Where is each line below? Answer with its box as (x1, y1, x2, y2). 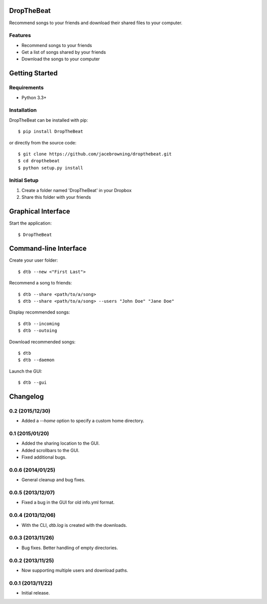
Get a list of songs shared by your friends (21, 49, 106, 55)
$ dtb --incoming (18, 321, 60, 326)
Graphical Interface (9, 207, 70, 216)
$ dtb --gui (18, 380, 47, 385)
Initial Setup (9, 177, 39, 184)
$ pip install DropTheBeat (18, 129, 84, 135)
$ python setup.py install (18, 165, 84, 171)
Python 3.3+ (21, 94, 47, 100)
